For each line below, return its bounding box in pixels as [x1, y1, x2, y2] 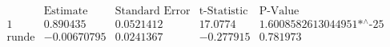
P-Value [259, 6, 300, 18]
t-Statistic [199, 6, 248, 18]
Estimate [43, 6, 88, 18]
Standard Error [115, 6, 191, 18]
